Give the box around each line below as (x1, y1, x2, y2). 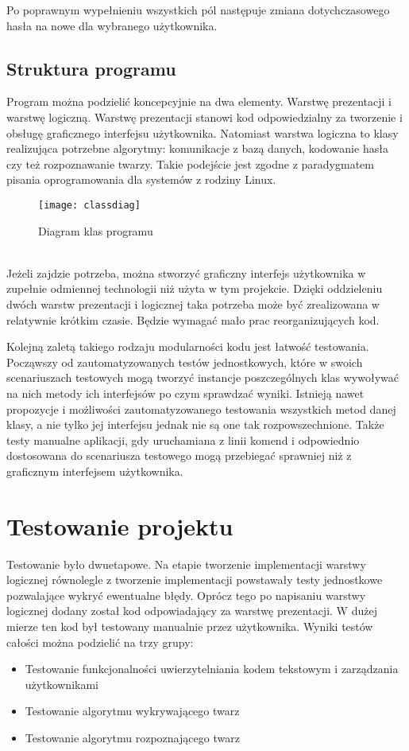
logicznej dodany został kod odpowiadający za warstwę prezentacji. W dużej (6, 602, 377, 619)
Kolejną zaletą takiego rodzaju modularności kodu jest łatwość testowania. (6, 338, 369, 355)
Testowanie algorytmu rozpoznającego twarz (25, 729, 240, 745)
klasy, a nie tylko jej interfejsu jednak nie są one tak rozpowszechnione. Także (6, 416, 384, 433)
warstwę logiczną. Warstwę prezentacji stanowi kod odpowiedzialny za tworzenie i (6, 108, 403, 125)
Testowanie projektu (6, 509, 233, 542)
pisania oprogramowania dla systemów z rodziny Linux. (6, 171, 276, 188)
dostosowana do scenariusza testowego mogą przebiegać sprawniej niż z (6, 447, 352, 464)
